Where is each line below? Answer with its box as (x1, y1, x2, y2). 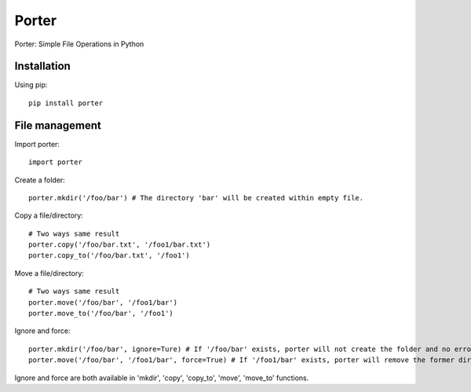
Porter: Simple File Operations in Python (14, 39, 144, 49)
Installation (14, 60, 71, 73)
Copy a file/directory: (14, 211, 84, 220)
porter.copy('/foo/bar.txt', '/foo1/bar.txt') (28, 240, 211, 249)
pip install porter (28, 98, 104, 108)
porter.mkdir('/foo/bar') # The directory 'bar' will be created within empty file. (28, 193, 364, 202)
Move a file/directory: (14, 268, 84, 278)
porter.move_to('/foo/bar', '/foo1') (28, 309, 174, 318)
